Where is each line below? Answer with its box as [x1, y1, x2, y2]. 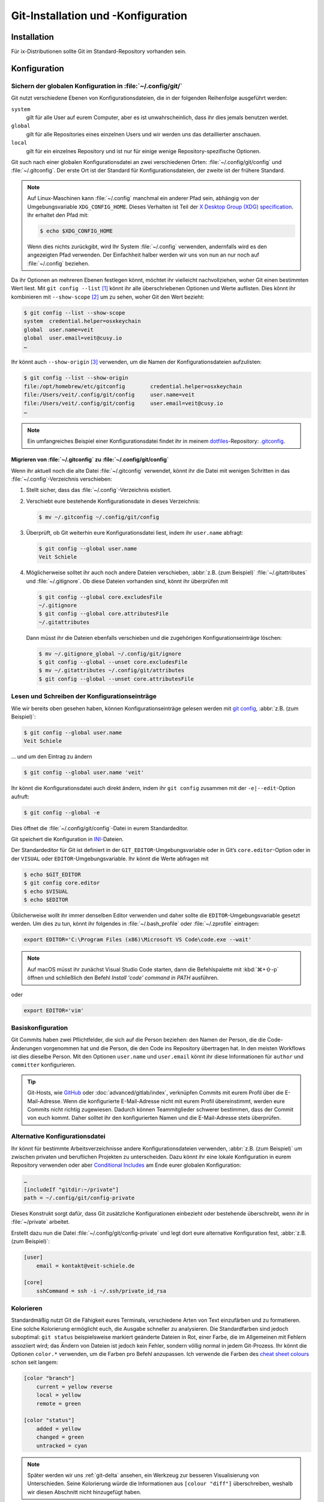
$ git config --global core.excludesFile [38, 594, 163, 600]
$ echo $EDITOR [23, 896, 68, 903]
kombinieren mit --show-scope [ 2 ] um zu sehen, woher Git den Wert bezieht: [11, 293, 205, 300]
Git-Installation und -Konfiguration [11, 9, 188, 22]
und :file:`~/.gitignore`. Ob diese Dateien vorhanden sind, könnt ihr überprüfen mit [26, 577, 228, 585]
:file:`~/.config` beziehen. [27, 260, 90, 267]
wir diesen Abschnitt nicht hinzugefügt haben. [27, 1488, 142, 1495]
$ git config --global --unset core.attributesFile [38, 675, 194, 682]
